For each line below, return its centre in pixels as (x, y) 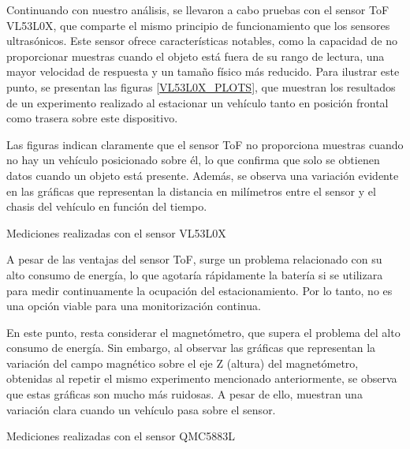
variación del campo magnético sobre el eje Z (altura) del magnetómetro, (183, 363)
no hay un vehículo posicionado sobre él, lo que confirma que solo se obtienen (193, 160)
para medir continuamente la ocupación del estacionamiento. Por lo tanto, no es (199, 290)
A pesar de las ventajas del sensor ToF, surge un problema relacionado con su (194, 259)
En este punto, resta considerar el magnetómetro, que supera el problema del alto (203, 332)
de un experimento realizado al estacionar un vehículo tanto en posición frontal (198, 102)
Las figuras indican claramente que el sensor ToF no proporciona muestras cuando (205, 144)
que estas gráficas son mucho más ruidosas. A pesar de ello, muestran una (184, 394)
